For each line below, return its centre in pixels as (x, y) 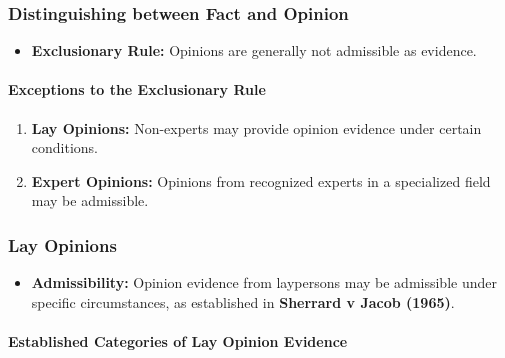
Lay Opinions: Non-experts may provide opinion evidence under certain (256, 127)
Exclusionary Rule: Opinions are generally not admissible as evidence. (254, 50)
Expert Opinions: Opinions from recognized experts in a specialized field (261, 180)
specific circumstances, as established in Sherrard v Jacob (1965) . (243, 301)
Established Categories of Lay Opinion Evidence (178, 340)
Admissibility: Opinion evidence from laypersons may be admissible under (264, 282)
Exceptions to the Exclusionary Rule (137, 89)
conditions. (65, 147)
